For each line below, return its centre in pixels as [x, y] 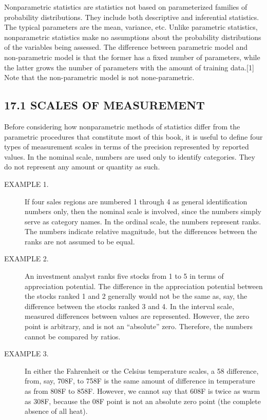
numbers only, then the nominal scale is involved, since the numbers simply [143, 211]
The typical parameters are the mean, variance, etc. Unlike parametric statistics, [131, 27]
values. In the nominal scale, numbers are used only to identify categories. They [130, 156]
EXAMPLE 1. [26, 184]
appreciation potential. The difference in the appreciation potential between [144, 286]
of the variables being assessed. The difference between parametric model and [126, 47]
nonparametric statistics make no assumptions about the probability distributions [133, 37]
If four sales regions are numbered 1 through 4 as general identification [136, 201]
